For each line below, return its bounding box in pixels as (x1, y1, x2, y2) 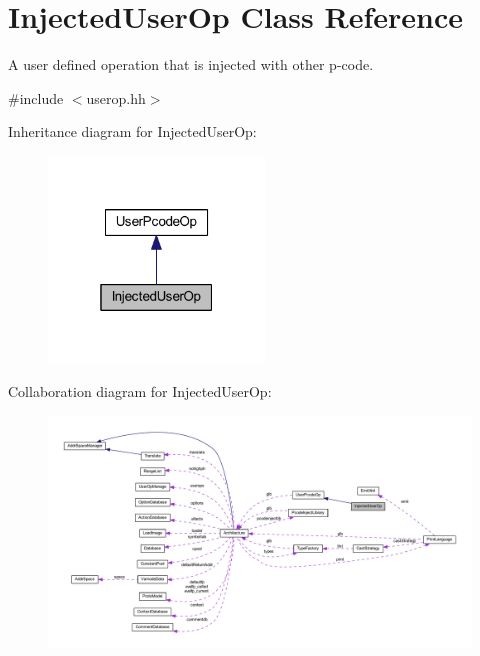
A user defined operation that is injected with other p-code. (8, 54, 374, 75)
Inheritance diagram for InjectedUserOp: (8, 121, 257, 142)
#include (8, 87, 64, 108)
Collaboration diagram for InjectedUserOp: (8, 381, 272, 402)
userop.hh (86, 87, 146, 108)
